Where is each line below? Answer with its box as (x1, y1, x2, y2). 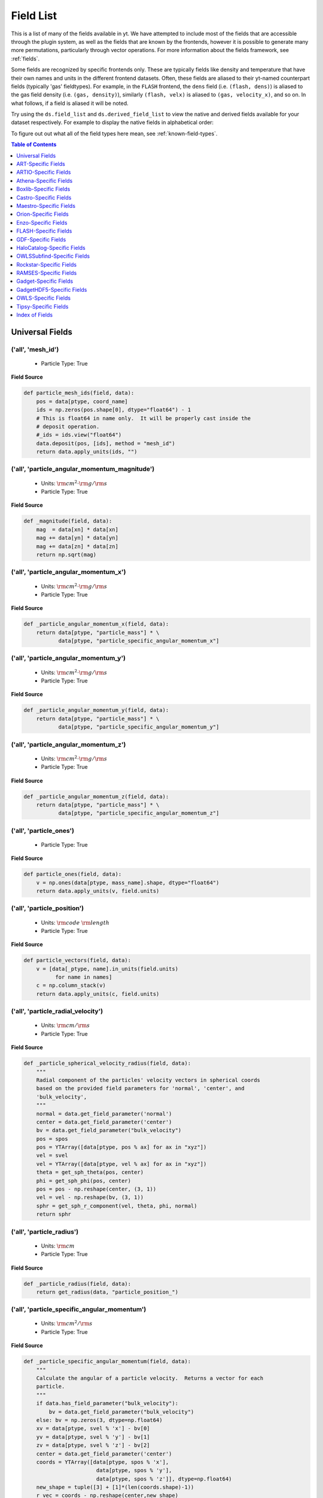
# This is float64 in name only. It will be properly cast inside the (36, 415, 251, 422)
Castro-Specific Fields (16, 194, 72, 201)
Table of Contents (11, 141, 57, 148)
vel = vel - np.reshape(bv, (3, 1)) (36, 1194, 144, 1201)
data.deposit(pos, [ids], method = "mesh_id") (36, 440, 176, 446)
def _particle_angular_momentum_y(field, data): (23, 707, 169, 714)
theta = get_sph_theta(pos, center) (36, 1169, 144, 1176)
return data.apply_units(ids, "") (36, 448, 138, 455)
